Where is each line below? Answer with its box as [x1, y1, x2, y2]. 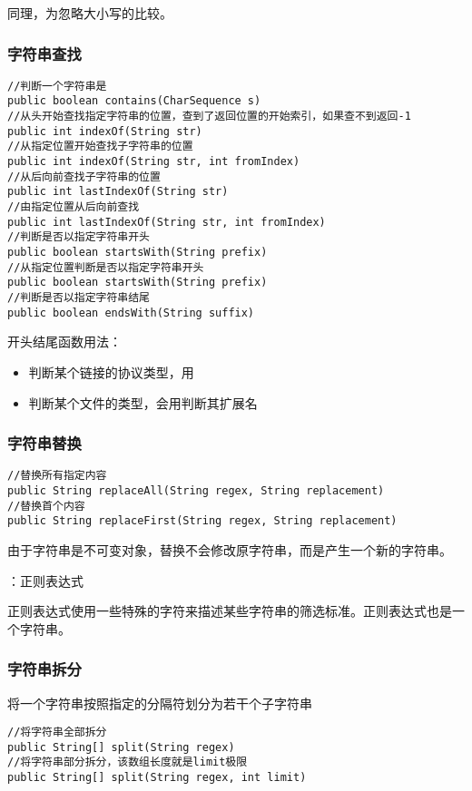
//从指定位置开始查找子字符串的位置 [7, 140, 193, 153]
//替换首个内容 [7, 499, 85, 513]
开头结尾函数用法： [7, 332, 122, 351]
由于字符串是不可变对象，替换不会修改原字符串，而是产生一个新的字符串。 [7, 540, 452, 559]
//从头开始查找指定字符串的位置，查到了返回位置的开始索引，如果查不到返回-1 [7, 110, 411, 123]
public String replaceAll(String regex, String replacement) [7, 483, 385, 497]
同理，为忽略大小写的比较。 [7, 4, 172, 22]
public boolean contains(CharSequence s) [7, 94, 261, 108]
